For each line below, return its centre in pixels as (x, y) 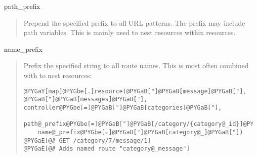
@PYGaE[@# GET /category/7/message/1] (87, 140)
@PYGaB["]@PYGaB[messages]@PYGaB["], (86, 99)
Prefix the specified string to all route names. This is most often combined (136, 65)
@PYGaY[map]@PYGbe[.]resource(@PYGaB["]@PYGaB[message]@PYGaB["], (135, 91)
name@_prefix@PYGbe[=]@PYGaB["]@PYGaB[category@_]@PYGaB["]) (140, 132)
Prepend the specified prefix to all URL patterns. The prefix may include (134, 22)
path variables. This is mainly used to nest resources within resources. (129, 32)
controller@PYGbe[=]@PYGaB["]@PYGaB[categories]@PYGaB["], (123, 107)
